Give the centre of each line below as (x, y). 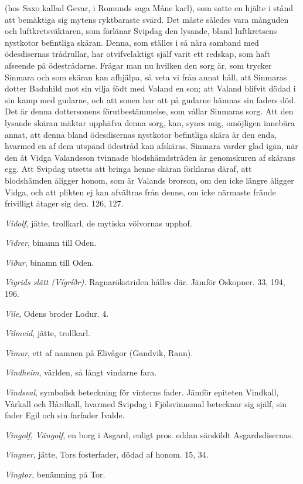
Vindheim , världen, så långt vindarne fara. (81, 372)
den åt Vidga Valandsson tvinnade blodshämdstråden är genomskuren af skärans (150, 157)
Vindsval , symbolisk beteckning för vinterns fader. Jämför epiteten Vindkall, (142, 392)
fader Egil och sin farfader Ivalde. (65, 415)
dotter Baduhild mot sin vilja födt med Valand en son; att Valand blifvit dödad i (150, 88)
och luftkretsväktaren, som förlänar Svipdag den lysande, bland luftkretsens (141, 31)
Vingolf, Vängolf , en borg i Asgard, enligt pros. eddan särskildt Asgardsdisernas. (149, 434)
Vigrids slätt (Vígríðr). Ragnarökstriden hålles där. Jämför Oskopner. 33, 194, (145, 282)
